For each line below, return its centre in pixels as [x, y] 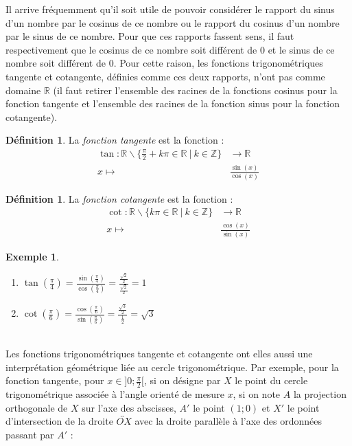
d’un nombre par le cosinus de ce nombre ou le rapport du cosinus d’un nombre [173, 22]
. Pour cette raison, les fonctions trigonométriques [218, 63]
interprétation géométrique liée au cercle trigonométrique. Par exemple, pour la [172, 367]
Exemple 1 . [32, 256]
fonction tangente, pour [55, 380]
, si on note [257, 394]
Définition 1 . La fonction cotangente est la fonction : [119, 198]
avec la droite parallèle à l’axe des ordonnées [228, 421]
